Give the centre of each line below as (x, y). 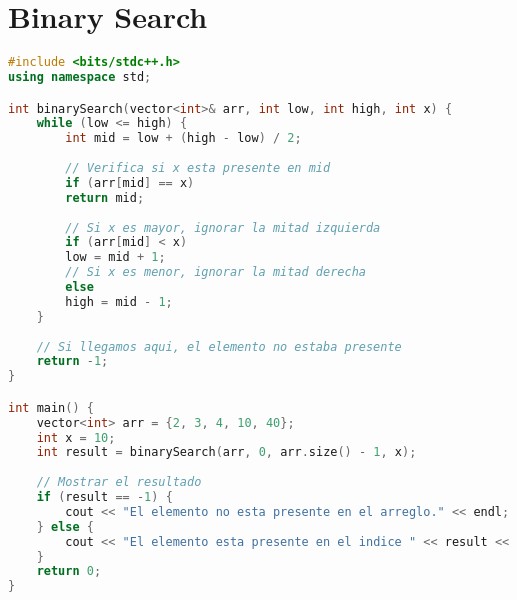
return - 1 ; (72, 361)
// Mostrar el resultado (119, 482)
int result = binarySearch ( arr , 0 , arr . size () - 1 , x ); (226, 452)
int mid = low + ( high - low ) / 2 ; (183, 138)
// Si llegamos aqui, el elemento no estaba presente (219, 346)
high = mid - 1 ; (119, 301)
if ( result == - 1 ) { (104, 497)
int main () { (51, 407)
